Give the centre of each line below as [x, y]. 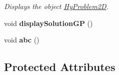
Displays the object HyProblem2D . [56, 6]
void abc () [22, 40]
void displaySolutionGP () [48, 23]
